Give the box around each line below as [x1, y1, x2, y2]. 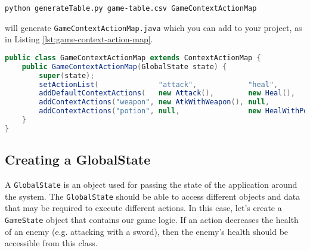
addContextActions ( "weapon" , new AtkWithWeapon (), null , [39, 98, 269, 107]
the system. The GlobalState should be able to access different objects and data [5, 190, 300, 202]
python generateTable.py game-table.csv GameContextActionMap [5, 4, 257, 13]
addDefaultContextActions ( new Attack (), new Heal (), [39, 89, 295, 98]
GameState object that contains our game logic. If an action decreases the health [5, 213, 299, 225]
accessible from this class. [5, 237, 98, 249]
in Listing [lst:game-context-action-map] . [5, 33, 153, 45]
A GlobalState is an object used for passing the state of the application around [5, 178, 297, 190]
